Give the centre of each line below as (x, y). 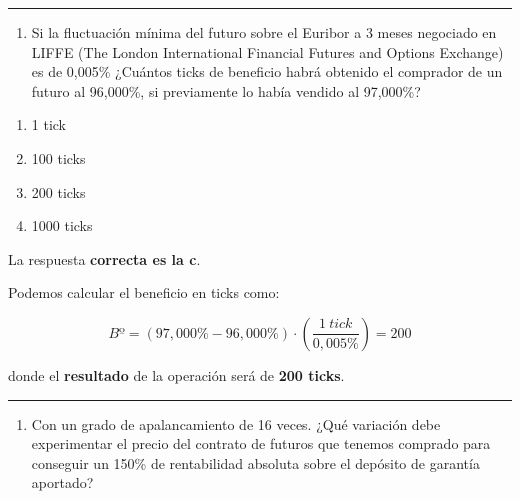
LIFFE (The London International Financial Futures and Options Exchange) (267, 51)
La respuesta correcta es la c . (104, 258)
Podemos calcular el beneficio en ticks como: (144, 292)
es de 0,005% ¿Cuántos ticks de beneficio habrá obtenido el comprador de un (267, 71)
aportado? (62, 482)
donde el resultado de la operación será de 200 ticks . (176, 374)
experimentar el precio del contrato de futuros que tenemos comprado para (261, 443)
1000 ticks (62, 225)
